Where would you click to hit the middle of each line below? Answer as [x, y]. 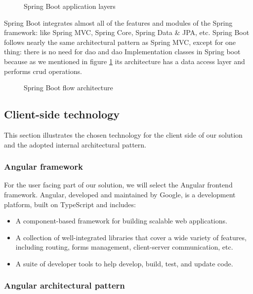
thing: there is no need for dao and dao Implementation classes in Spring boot [122, 52]
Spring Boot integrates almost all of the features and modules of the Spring [118, 22]
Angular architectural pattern [64, 285]
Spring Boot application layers [70, 6]
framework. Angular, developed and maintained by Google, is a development [120, 194]
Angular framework [44, 166]
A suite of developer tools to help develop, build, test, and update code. [124, 263]
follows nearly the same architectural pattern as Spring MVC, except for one [120, 42]
